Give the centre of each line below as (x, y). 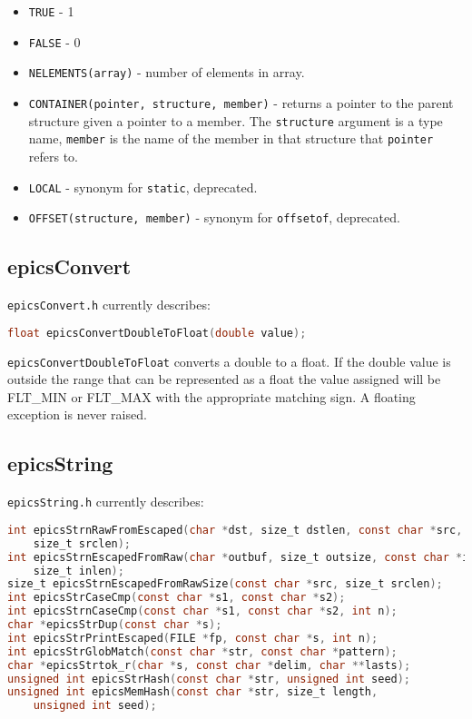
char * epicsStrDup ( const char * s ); (115, 625)
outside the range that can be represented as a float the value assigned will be (224, 379)
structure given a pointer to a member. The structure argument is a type (236, 120)
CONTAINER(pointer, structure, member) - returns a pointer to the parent (241, 102)
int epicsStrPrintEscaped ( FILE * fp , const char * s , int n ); (193, 638)
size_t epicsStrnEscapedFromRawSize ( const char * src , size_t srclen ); (225, 584)
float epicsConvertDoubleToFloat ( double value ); (157, 333)
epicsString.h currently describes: (106, 502)
